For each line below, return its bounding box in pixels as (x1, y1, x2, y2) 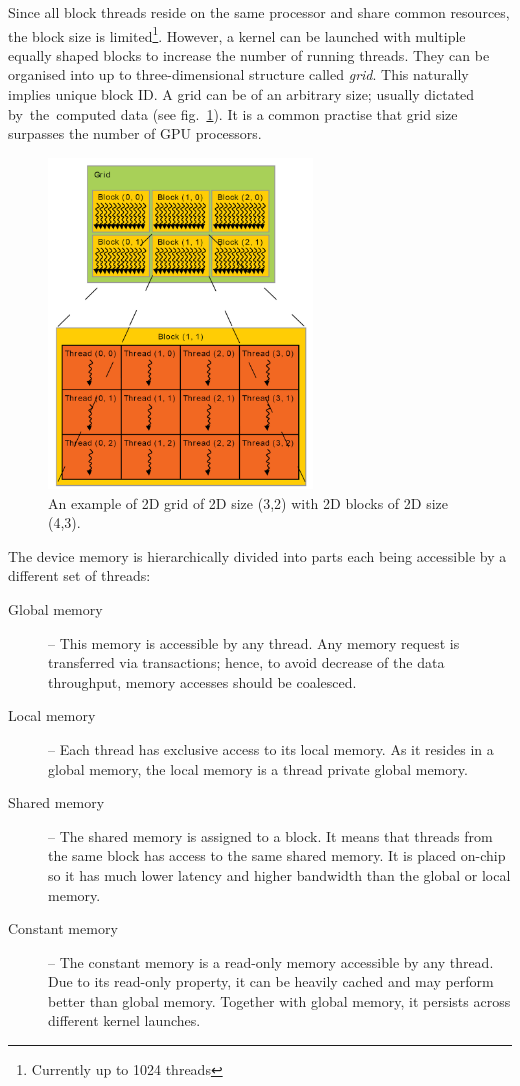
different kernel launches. (48, 1010, 201, 1031)
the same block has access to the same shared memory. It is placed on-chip (48, 845, 506, 866)
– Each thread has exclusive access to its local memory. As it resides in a (48, 738, 494, 759)
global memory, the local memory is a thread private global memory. (48, 758, 468, 779)
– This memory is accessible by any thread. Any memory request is (48, 632, 460, 653)
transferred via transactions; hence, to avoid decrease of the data (48, 652, 445, 673)
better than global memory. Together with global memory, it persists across (48, 990, 511, 1011)
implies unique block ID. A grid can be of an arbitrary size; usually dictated (8, 84, 475, 105)
